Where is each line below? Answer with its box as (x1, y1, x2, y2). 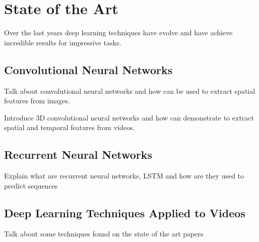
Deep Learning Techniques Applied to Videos (4, 205, 245, 220)
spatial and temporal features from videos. (4, 122, 135, 133)
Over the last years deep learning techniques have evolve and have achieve (4, 27, 233, 38)
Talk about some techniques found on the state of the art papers (4, 228, 204, 239)
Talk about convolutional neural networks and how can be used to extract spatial (4, 85, 255, 96)
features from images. (4, 95, 70, 106)
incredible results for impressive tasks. (4, 37, 121, 47)
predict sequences (4, 180, 58, 191)
